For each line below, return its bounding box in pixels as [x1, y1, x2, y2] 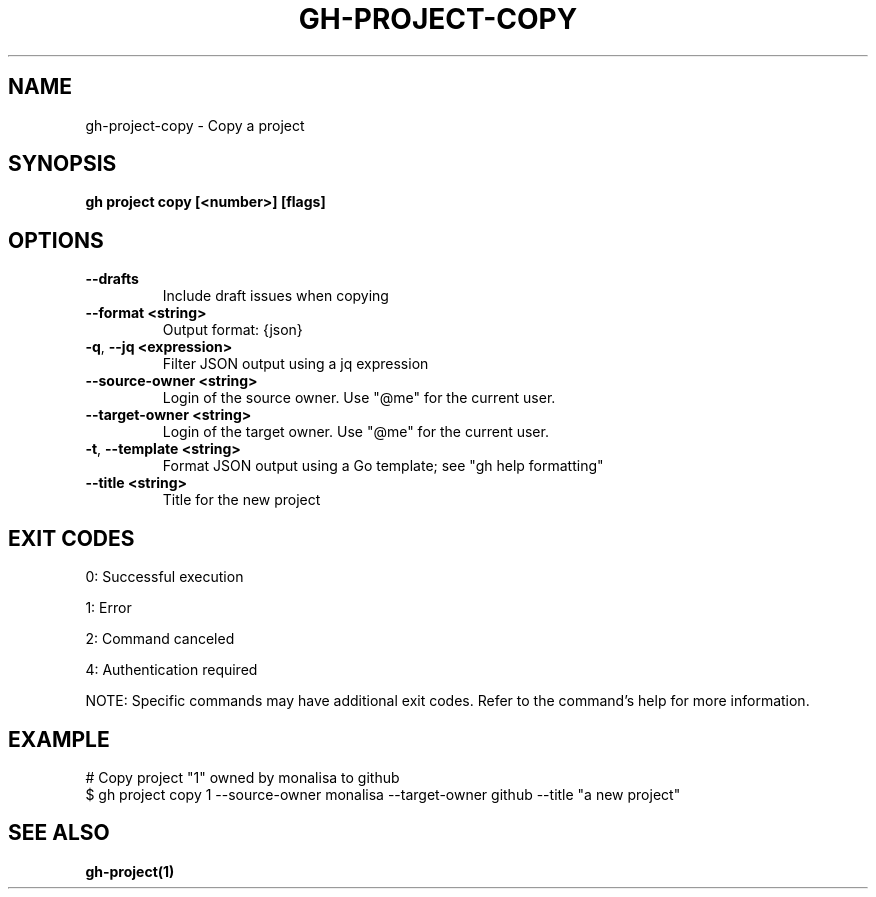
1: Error [85, 599, 132, 617]
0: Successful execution [85, 568, 244, 586]
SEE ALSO [8, 820, 110, 846]
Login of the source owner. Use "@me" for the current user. [162, 389, 556, 407]
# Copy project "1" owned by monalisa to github [85, 768, 400, 786]
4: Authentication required [85, 661, 258, 679]
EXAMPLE [8, 726, 110, 752]
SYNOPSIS [8, 151, 117, 177]
